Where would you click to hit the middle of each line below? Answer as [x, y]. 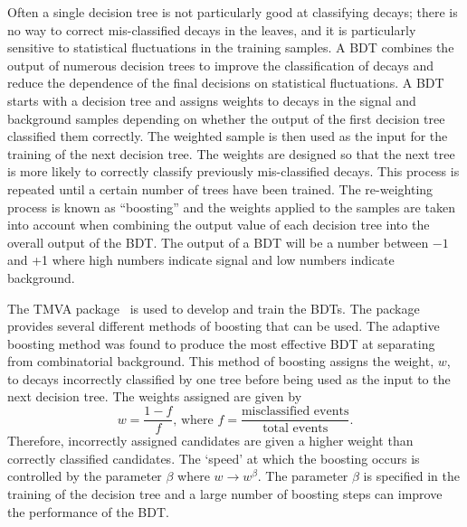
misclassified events [295, 412]
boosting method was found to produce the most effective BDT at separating [221, 343]
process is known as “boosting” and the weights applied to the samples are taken [231, 207]
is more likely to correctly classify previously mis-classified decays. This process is [233, 171]
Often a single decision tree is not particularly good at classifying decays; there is [233, 12]
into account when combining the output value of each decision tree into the [219, 225]
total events [295, 429]
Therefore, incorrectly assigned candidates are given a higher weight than [210, 441]
